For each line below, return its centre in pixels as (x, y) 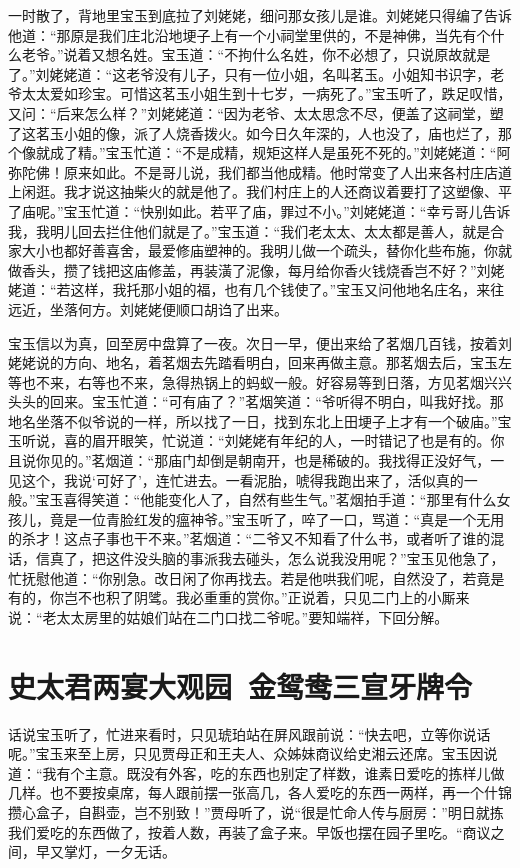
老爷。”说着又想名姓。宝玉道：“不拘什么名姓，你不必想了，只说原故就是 (256, 54)
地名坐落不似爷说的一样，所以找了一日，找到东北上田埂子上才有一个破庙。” (253, 420)
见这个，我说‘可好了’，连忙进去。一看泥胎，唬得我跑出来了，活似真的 (236, 479)
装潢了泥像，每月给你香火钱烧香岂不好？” (340, 269)
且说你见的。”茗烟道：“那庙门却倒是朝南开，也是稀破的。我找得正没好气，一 (256, 460)
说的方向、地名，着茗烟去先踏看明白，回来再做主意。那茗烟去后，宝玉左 (273, 362)
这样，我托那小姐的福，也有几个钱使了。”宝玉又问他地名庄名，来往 (287, 289)
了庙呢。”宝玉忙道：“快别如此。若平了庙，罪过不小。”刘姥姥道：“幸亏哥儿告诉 (259, 210)
